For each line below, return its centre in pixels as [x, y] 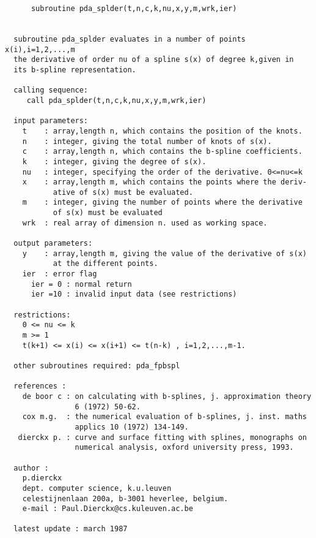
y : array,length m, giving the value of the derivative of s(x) [164, 253]
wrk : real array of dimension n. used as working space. [145, 223]
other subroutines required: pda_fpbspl [97, 366]
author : [31, 468]
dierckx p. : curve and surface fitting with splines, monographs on [162, 437]
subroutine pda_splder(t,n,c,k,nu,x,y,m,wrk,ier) [134, 9]
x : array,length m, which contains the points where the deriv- [164, 182]
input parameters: [51, 121]
